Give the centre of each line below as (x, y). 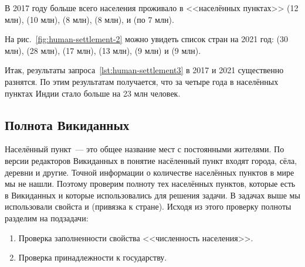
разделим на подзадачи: (47, 218)
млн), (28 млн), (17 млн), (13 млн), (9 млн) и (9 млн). (103, 50)
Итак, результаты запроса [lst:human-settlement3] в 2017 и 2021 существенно (144, 70)
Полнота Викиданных (67, 124)
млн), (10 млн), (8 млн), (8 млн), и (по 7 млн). (89, 19)
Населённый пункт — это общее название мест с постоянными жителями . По (145, 149)
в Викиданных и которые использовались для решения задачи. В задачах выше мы (152, 195)
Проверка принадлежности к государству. (93, 257)
